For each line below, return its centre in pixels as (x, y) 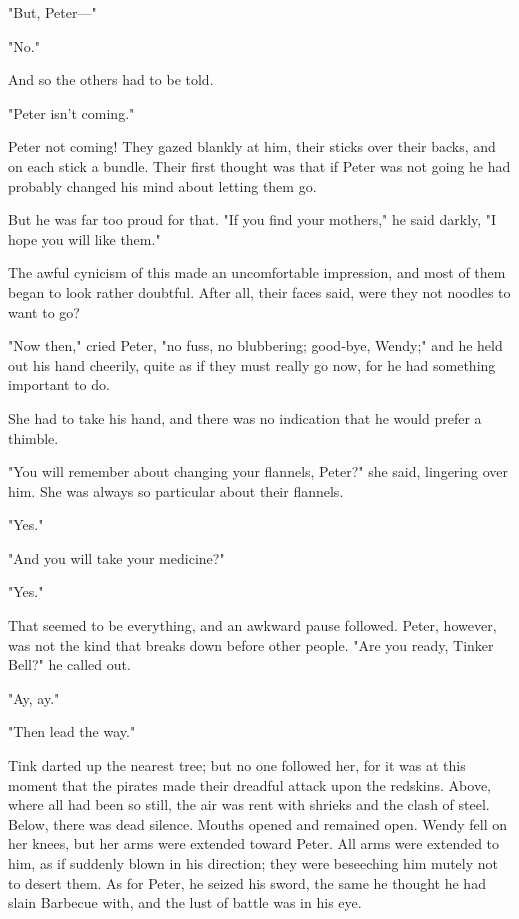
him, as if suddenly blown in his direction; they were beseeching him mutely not (253, 863)
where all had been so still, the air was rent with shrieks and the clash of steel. (249, 804)
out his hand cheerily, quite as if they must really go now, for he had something (252, 364)
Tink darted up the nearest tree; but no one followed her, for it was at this (237, 765)
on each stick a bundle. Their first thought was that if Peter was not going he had (259, 165)
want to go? (44, 311)
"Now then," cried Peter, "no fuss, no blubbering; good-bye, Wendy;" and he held (255, 345)
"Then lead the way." (72, 731)
